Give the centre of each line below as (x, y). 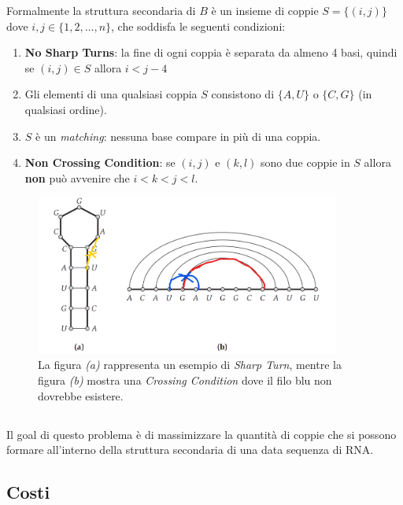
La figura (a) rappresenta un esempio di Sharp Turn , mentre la (190, 365)
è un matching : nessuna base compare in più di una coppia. (178, 136)
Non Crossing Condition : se (100, 162)
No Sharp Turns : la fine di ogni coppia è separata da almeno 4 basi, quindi (211, 52)
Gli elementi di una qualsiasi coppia (111, 94)
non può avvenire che (77, 177)
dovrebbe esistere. (81, 395)
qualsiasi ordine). (66, 109)
